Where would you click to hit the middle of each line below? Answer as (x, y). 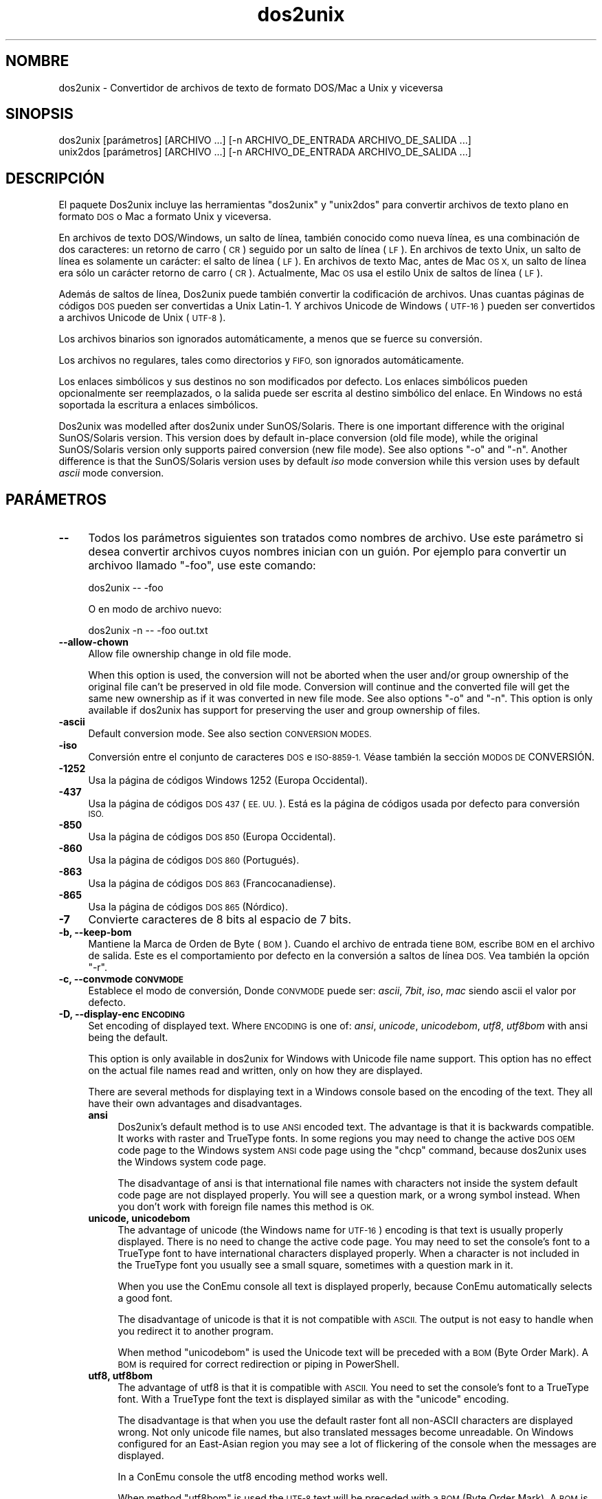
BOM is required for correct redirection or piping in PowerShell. (258, 1364)
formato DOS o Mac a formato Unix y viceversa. (165, 217)
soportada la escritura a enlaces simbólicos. (158, 405)
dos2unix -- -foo (126, 588)
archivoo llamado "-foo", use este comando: (202, 566)
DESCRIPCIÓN (55, 178)
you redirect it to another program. (196, 1331)
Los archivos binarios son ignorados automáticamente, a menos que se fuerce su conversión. (270, 339)
